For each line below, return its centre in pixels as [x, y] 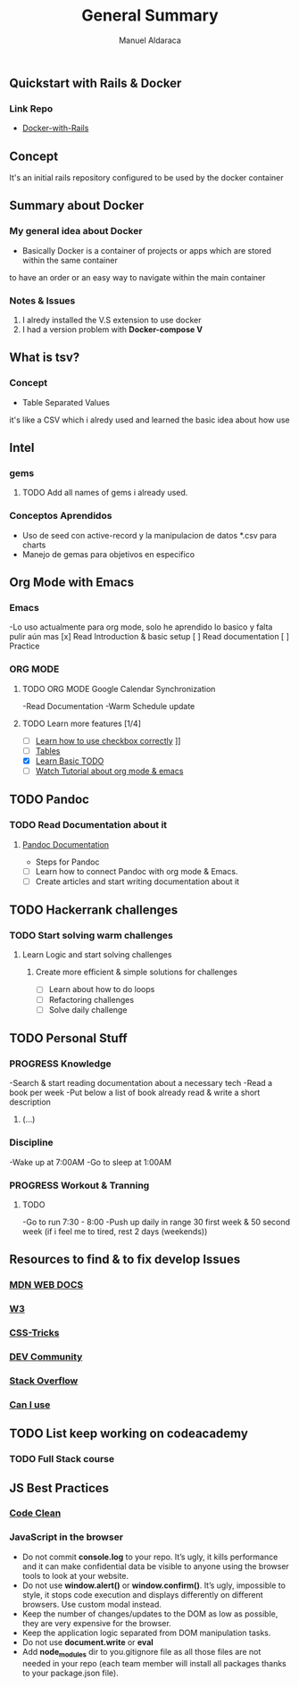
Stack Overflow [44, 1381]
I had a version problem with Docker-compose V [112, 330]
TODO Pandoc [49, 800]
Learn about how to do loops [102, 990]
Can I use [30, 1405]
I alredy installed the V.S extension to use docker [112, 320]
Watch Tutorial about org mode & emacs [109, 771]
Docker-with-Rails [55, 128]
